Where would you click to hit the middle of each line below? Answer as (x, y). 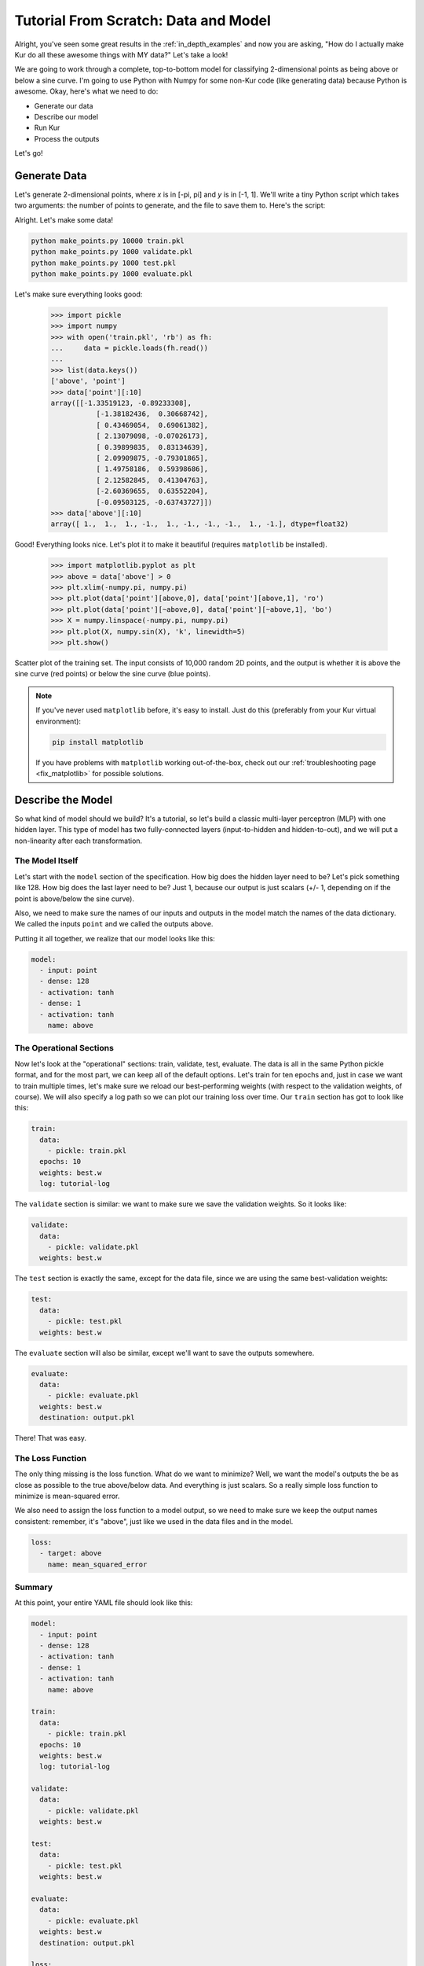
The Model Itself (46, 861)
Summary (34, 1587)
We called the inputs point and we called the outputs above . (114, 924)
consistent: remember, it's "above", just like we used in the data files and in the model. (154, 1521)
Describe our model (66, 116)
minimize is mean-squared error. (67, 1496)
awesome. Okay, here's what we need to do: (86, 91)
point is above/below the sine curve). (75, 898)
